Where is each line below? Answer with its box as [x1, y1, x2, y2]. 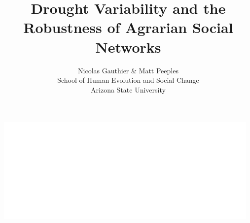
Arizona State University [91, 84, 166, 95]
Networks [95, 36, 161, 57]
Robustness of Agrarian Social [23, 17, 233, 37]
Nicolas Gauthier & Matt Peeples [78, 65, 179, 75]
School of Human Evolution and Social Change [57, 75, 199, 85]
